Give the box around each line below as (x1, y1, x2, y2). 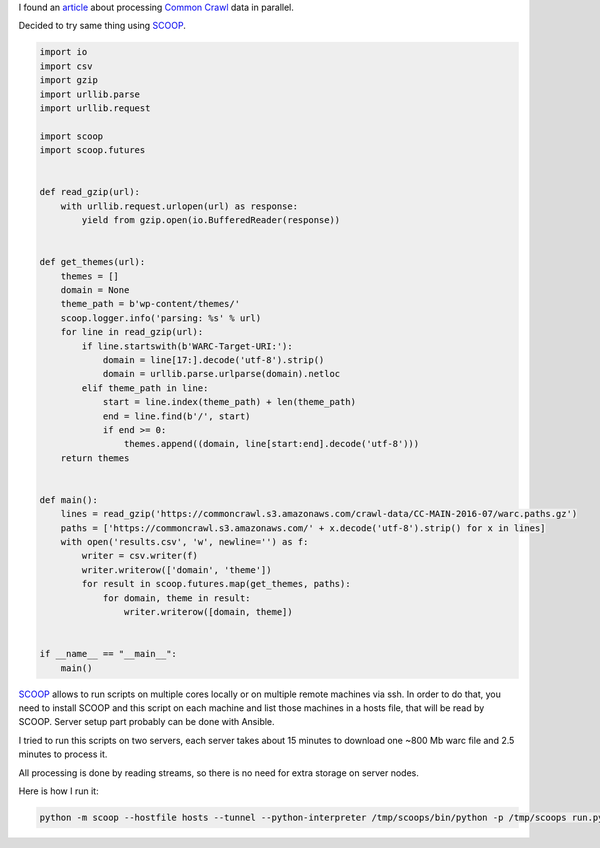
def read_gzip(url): (39, 186, 140, 198)
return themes (60, 452, 130, 464)
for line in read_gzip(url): (60, 326, 204, 338)
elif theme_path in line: (81, 382, 209, 394)
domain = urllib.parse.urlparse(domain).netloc (102, 368, 341, 380)
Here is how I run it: (18, 785, 99, 797)
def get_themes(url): (39, 256, 146, 268)
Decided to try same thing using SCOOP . (18, 20, 187, 32)
